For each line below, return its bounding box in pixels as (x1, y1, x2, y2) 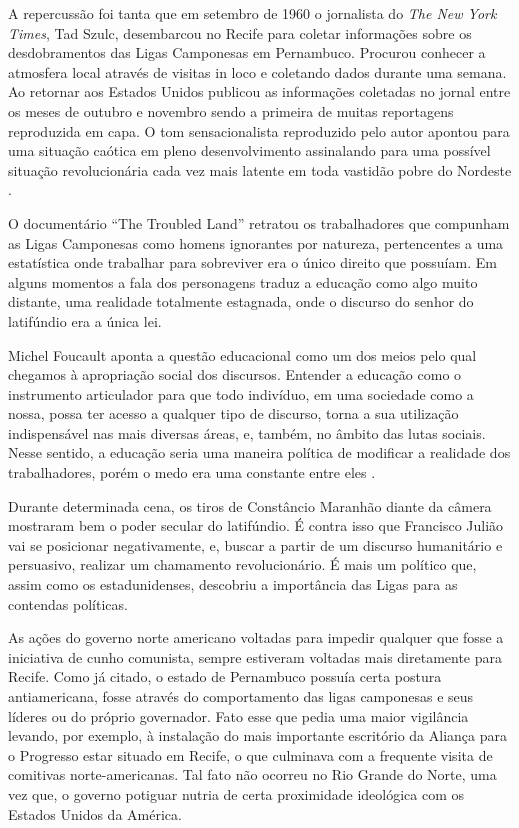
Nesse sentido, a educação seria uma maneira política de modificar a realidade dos (8, 442, 511, 463)
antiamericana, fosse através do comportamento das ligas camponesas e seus (8, 686, 474, 706)
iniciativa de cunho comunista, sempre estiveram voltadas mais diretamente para (8, 646, 503, 667)
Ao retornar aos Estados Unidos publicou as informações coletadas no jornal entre (8, 81, 511, 102)
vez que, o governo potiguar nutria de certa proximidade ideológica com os (8, 783, 465, 804)
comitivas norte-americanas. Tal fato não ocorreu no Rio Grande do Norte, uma (8, 764, 497, 785)
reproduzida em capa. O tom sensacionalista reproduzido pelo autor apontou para (8, 120, 510, 141)
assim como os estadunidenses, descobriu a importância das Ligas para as (8, 574, 458, 595)
